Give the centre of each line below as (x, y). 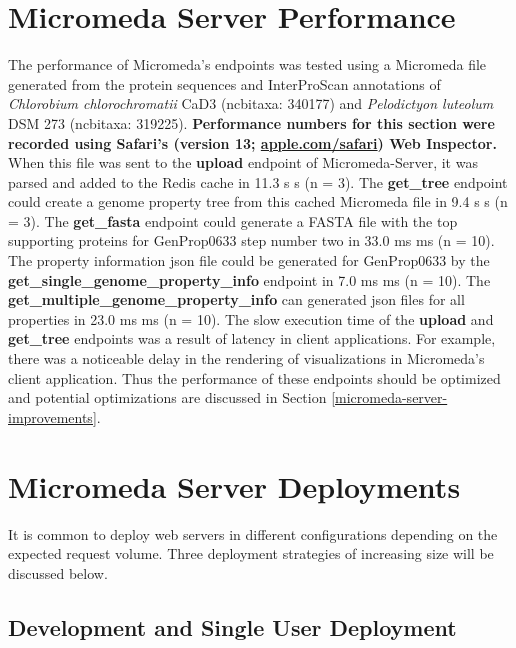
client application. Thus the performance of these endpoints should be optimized (254, 377)
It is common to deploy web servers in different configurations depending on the (253, 533)
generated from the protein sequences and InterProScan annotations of (224, 83)
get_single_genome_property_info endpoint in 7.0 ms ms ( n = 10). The (249, 279)
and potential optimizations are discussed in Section (167, 397)
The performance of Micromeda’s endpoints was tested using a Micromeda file (247, 64)
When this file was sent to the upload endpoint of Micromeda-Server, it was (243, 162)
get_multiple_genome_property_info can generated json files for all (236, 299)
